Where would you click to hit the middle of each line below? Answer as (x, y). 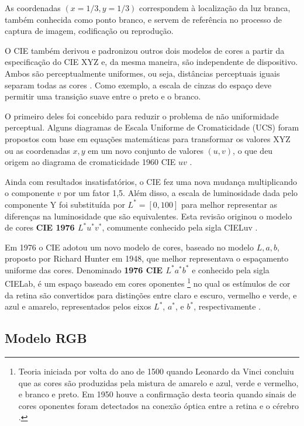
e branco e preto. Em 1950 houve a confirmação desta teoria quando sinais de (157, 394)
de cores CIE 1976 (40, 227)
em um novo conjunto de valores (146, 150)
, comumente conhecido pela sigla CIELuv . (180, 227)
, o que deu (253, 150)
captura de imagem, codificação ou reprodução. (89, 31)
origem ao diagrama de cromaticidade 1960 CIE (90, 162)
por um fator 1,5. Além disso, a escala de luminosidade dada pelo (181, 193)
